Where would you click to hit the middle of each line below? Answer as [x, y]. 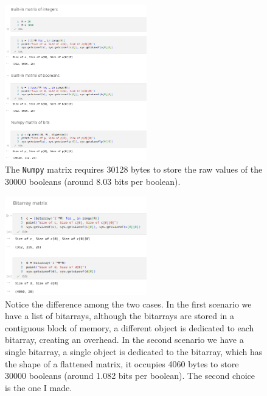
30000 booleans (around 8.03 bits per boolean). [93, 181]
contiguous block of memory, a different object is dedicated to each [130, 327]
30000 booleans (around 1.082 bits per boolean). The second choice [130, 376]
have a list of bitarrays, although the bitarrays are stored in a [120, 316]
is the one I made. [39, 387]
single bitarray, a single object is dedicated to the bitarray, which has [134, 351]
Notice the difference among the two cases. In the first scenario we [128, 304]
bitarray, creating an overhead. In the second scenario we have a [124, 340]
